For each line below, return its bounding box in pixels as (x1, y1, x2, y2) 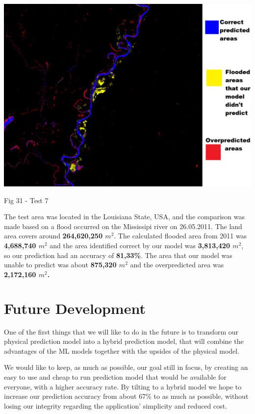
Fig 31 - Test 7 (4, 195, 49, 205)
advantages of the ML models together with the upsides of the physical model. (4, 345, 240, 356)
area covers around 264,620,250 (4, 231, 102, 241)
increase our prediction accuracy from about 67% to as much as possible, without (4, 391, 249, 401)
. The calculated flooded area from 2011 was (114, 231, 247, 241)
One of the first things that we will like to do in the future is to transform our (4, 326, 239, 336)
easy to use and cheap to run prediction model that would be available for (4, 371, 227, 382)
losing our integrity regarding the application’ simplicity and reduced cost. (4, 400, 228, 411)
